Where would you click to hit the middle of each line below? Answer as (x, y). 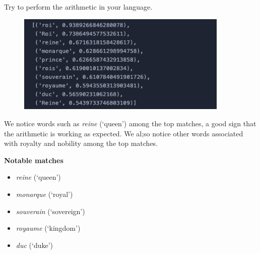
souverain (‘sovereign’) (50, 211)
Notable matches (34, 160)
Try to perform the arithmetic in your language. (78, 7)
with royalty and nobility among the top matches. (81, 143)
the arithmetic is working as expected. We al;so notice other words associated (124, 133)
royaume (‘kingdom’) (48, 228)
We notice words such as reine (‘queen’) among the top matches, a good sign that (130, 123)
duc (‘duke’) (35, 245)
